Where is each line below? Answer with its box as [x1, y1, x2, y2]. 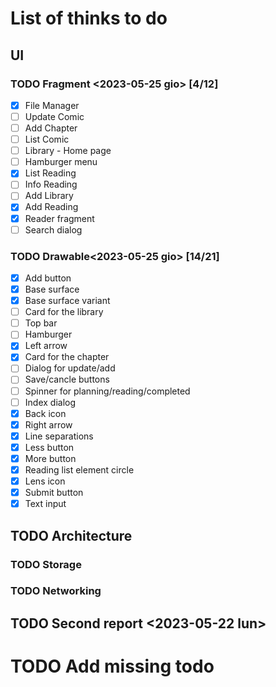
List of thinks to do [10, 7, 168, 30]
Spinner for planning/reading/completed [24, 385, 191, 397]
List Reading [24, 167, 77, 179]
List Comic [24, 133, 70, 146]
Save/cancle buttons [24, 373, 110, 386]
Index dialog [24, 396, 77, 408]
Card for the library [24, 306, 104, 318]
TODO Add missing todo [10, 655, 215, 678]
